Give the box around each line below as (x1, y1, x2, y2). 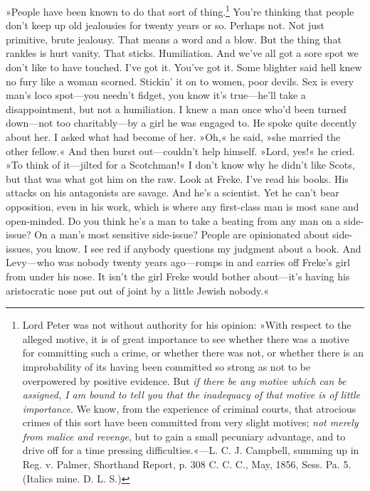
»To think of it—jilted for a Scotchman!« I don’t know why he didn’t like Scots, (6, 157, 355, 172)
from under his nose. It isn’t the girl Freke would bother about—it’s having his (6, 268, 350, 283)
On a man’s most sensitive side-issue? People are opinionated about (34, 227, 329, 242)
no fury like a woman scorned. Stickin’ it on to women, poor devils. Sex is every (6, 73, 354, 88)
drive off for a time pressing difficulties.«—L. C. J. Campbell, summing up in (22, 443, 359, 458)
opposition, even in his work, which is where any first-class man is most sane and (6, 199, 359, 213)
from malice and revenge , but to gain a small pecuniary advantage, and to (22, 428, 346, 443)
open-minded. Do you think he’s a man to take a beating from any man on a (6, 213, 341, 228)
